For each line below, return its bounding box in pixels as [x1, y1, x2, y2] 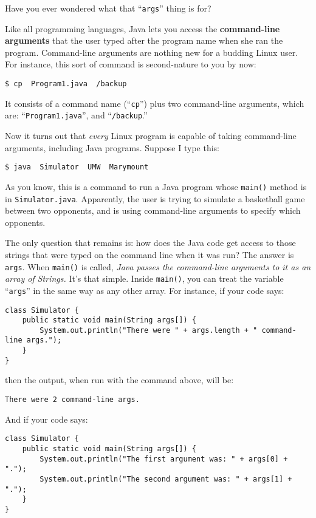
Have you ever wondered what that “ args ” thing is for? [5, 2, 211, 14]
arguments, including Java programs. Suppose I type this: [5, 141, 219, 154]
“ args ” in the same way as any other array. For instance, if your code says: [5, 284, 284, 296]
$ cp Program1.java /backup [5, 80, 127, 89]
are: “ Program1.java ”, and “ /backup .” [5, 109, 148, 121]
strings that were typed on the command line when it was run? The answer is [5, 248, 294, 261]
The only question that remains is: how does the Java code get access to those [5, 236, 296, 249]
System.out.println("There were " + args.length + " [39, 325, 258, 335]
